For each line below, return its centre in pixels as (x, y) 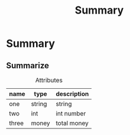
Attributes (49, 80)
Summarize (27, 65)
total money (72, 123)
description (72, 94)
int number (71, 113)
